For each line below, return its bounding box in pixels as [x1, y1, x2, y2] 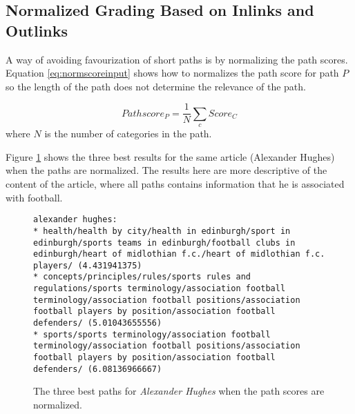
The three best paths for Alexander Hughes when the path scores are [33, 384, 325, 398]
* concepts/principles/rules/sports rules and [33, 272, 251, 282]
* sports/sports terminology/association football [33, 329, 271, 339]
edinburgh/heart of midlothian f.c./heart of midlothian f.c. [33, 249, 325, 259]
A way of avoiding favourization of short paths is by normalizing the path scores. [6, 52, 348, 66]
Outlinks [6, 19, 68, 41]
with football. [6, 190, 63, 204]
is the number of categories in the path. [44, 126, 212, 141]
